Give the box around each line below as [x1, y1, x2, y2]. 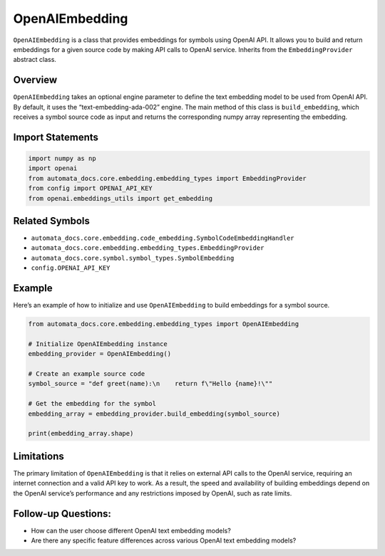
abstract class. [13, 56, 57, 64]
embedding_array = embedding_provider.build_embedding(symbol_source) [28, 409, 281, 418]
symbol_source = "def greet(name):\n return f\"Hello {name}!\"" [28, 379, 273, 388]
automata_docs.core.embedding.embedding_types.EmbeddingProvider [31, 244, 265, 252]
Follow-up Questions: [13, 508, 112, 520]
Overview [13, 74, 58, 86]
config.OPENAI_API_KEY [31, 264, 111, 272]
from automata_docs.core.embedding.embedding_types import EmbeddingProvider [28, 174, 307, 182]
